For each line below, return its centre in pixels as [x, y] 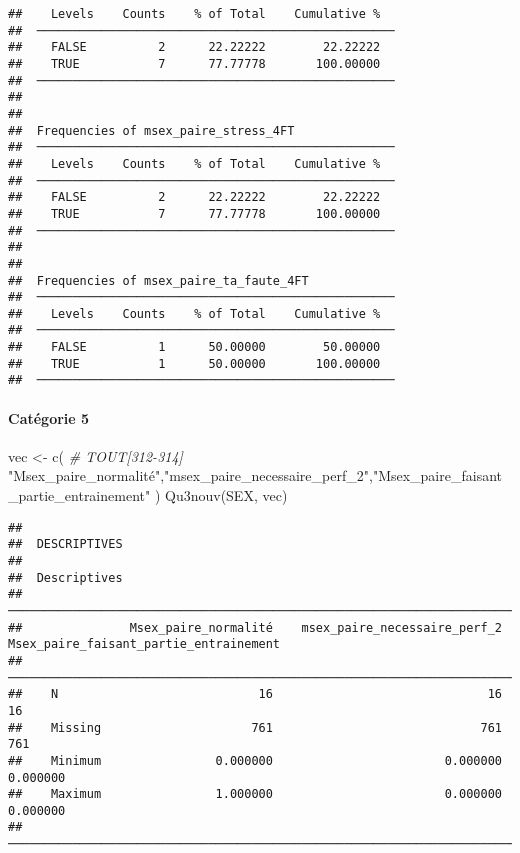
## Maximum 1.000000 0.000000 [255, 794]
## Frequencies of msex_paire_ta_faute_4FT [158, 280]
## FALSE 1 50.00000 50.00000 [194, 347]
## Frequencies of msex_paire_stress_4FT [151, 130]
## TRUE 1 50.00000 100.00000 [194, 363]
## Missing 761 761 [255, 727]
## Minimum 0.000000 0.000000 [255, 760]
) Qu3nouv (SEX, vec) [221, 495]
